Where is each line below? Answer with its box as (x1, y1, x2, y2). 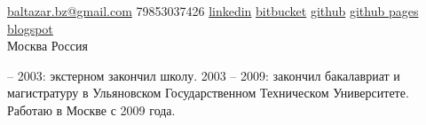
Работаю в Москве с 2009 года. (7, 100, 176, 119)
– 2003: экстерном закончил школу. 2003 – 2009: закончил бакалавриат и (7, 66, 400, 84)
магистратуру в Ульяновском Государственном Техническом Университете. (7, 83, 409, 102)
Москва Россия (7, 36, 88, 55)
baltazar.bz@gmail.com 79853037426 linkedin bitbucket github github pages (7, 2, 419, 20)
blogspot (7, 19, 53, 37)
